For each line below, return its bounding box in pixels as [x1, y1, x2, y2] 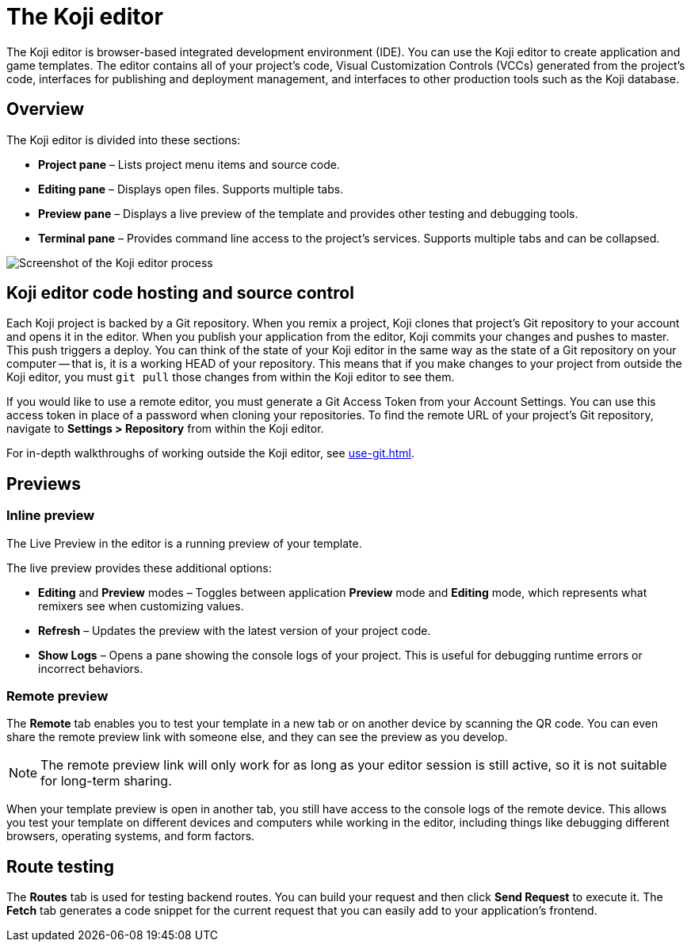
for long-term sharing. [40, 773, 172, 789]
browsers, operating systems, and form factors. [6, 829, 255, 843]
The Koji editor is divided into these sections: [6, 132, 241, 147]
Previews [6, 473, 81, 494]
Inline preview [6, 507, 95, 524]
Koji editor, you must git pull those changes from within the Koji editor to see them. [6, 370, 455, 384]
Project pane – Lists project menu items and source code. [38, 157, 340, 171]
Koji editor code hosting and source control [6, 283, 354, 304]
